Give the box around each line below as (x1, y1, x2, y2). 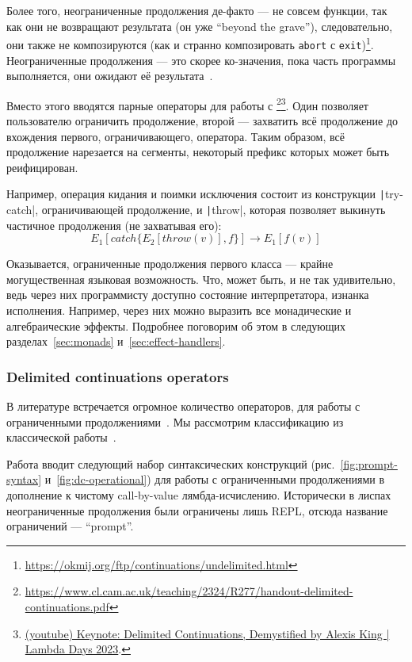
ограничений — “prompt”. (6, 518, 134, 534)
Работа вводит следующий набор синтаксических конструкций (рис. (6, 455, 335, 472)
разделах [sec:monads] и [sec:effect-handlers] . (6, 333, 226, 350)
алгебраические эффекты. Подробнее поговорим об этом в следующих (6, 317, 346, 334)
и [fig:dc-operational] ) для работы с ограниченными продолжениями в (44, 471, 385, 488)
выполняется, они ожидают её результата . (6, 67, 213, 84)
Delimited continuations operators (6, 366, 229, 386)
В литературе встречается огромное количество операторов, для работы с (6, 398, 360, 414)
